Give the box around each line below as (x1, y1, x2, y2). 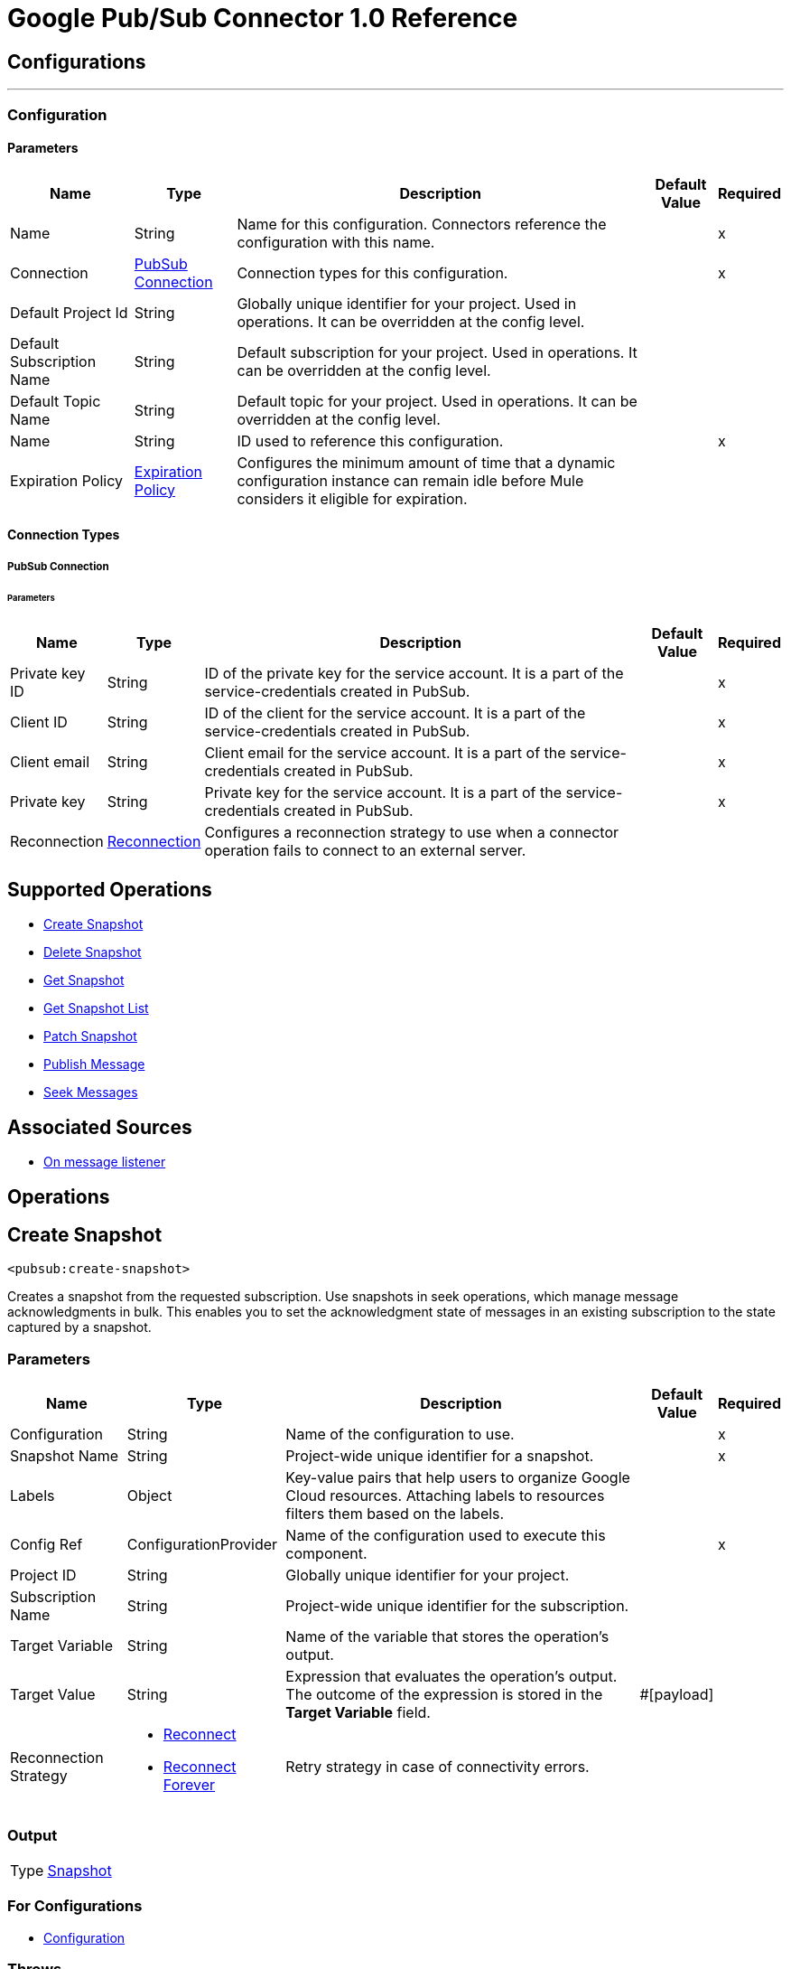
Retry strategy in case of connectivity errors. (285, 1758, 590, 1777)
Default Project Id (10, 303, 128, 322)
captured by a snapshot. (7, 1319, 152, 1336)
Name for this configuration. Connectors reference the (237, 214, 607, 233)
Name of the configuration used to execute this (285, 1526, 606, 1545)
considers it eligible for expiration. (237, 489, 468, 508)
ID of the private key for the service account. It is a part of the (204, 664, 624, 683)
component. (285, 1544, 368, 1563)
